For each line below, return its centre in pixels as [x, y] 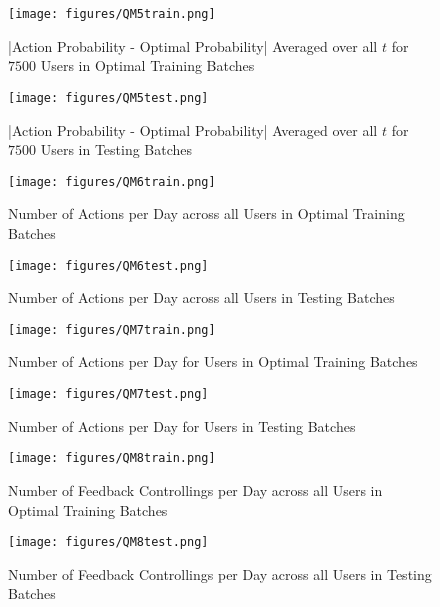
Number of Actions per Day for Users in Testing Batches [182, 425]
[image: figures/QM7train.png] [112, 329]
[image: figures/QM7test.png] [108, 394]
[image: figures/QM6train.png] [112, 181]
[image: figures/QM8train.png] [112, 458]
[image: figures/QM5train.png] [112, 14]
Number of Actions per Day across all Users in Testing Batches [201, 297]
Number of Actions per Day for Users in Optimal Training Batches [213, 361]
